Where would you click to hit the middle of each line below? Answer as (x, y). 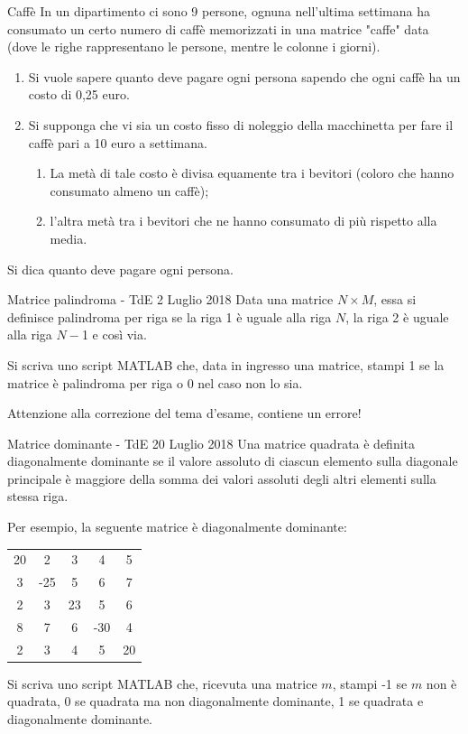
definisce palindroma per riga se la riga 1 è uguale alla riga (170, 316)
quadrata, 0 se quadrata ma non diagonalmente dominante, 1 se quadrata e (216, 701)
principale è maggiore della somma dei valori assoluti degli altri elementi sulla (222, 478)
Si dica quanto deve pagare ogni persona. (121, 269)
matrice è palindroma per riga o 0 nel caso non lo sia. (155, 382)
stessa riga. (38, 496)
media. (69, 238)
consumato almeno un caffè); (129, 190)
